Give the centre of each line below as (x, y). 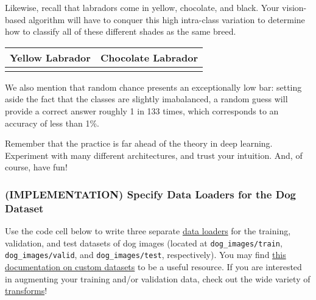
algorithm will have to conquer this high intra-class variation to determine (167, 19)
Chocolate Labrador (149, 57)
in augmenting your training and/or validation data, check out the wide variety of (158, 278)
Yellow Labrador (50, 57)
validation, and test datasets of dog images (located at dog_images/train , (144, 242)
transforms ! (26, 291)
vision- (294, 7)
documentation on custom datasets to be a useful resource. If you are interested (153, 266)
